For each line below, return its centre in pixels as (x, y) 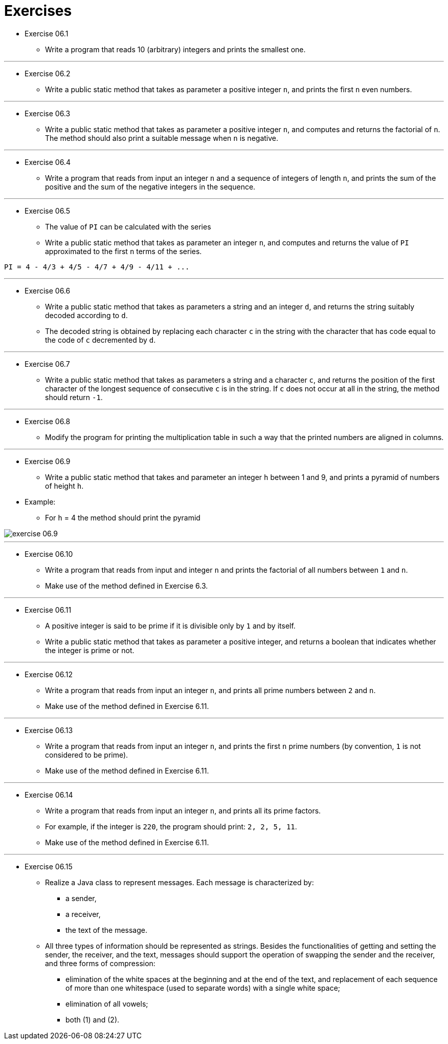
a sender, (81, 898)
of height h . (64, 486)
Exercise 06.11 (48, 610)
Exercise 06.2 (48, 73)
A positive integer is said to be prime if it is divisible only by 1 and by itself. (170, 625)
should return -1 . (74, 397)
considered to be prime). (87, 755)
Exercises (38, 11)
